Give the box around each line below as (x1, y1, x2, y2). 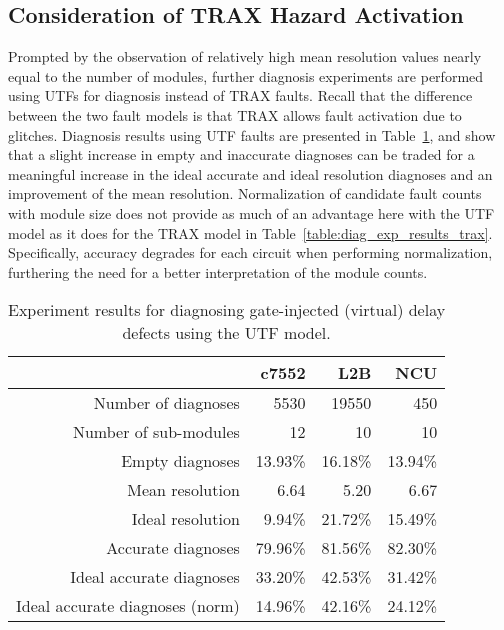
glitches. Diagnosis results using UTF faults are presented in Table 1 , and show (8, 124, 496, 145)
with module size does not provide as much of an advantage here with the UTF (8, 202, 495, 223)
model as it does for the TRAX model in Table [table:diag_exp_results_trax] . (8, 222, 493, 243)
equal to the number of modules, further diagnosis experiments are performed (8, 65, 484, 86)
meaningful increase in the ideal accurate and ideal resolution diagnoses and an (8, 163, 493, 184)
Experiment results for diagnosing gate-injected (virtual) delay (8, 298, 446, 322)
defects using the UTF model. (122, 321, 331, 345)
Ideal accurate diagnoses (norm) (16, 594, 240, 618)
